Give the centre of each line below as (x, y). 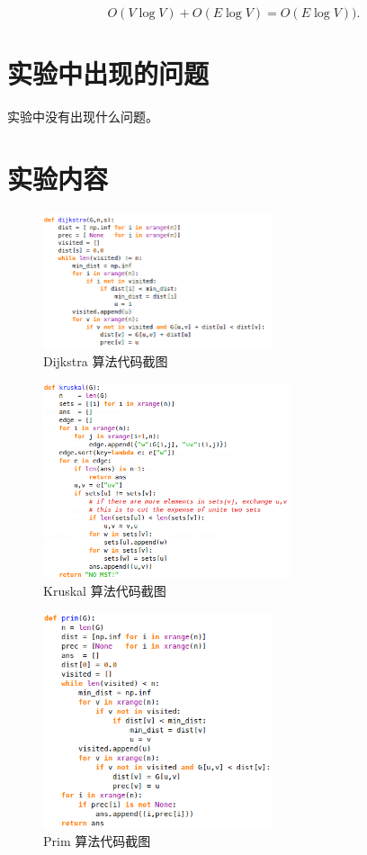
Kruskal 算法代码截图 (105, 591)
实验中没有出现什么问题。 (83, 117)
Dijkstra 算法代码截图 (106, 361)
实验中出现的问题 (108, 73)
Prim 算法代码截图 (97, 841)
